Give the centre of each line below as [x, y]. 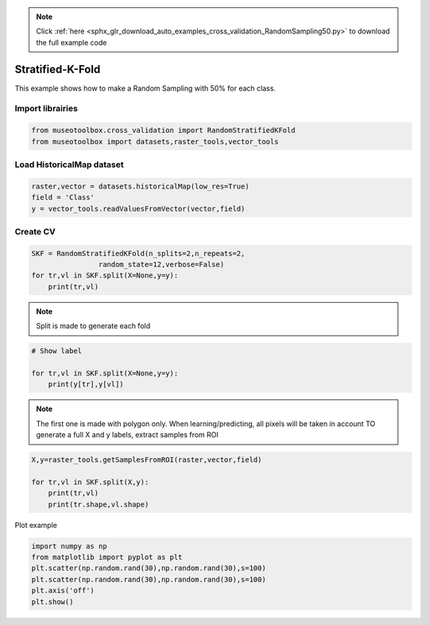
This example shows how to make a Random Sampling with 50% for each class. [145, 88]
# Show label [57, 351]
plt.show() [52, 602]
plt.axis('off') [63, 591]
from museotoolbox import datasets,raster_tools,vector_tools [155, 142]
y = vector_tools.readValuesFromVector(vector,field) [138, 208]
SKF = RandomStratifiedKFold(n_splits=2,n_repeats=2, [138, 253]
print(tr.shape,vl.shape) [99, 504]
